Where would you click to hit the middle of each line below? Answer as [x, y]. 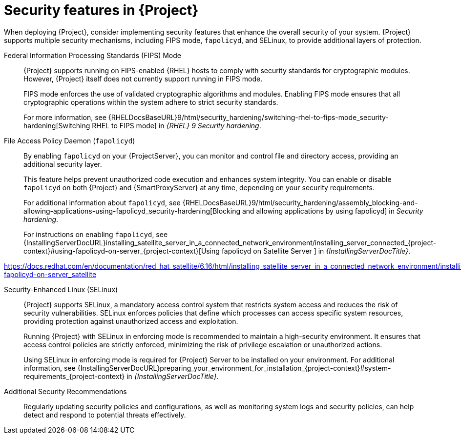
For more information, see [65, 117]
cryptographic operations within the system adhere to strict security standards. [151, 102]
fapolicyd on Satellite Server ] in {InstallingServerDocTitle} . [316, 251]
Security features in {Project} [101, 10]
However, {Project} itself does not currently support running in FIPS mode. [143, 79]
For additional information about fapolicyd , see [102, 202]
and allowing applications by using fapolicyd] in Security [333, 211]
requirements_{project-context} [74, 376]
